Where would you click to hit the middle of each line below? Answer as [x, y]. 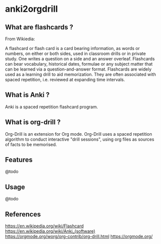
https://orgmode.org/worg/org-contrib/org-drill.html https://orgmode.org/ [79, 237]
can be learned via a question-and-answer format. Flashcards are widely [78, 69]
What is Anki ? [27, 95]
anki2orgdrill [31, 9]
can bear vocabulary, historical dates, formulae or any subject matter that [79, 64]
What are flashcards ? [39, 27]
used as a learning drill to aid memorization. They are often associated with [80, 74]
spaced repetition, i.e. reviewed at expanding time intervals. [65, 80]
